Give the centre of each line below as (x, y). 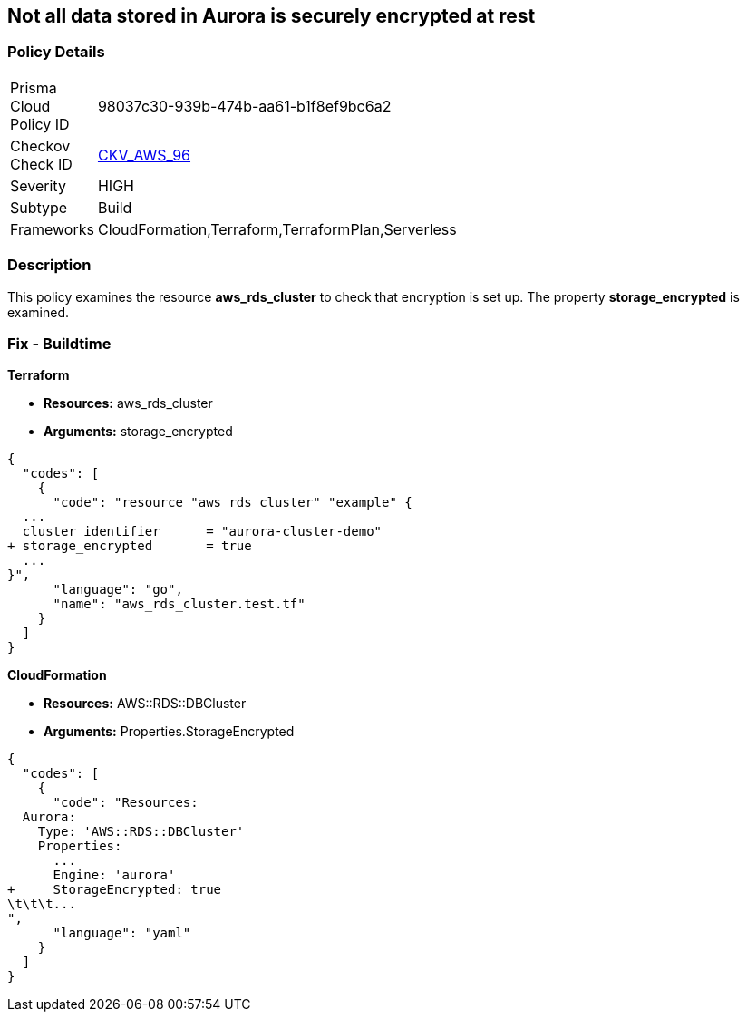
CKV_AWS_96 (144, 155)
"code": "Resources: (126, 803)
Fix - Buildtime (59, 343)
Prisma (34, 87)
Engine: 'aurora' (114, 875)
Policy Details (56, 52)
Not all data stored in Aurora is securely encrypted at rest (272, 16)
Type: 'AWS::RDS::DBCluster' (141, 832)
